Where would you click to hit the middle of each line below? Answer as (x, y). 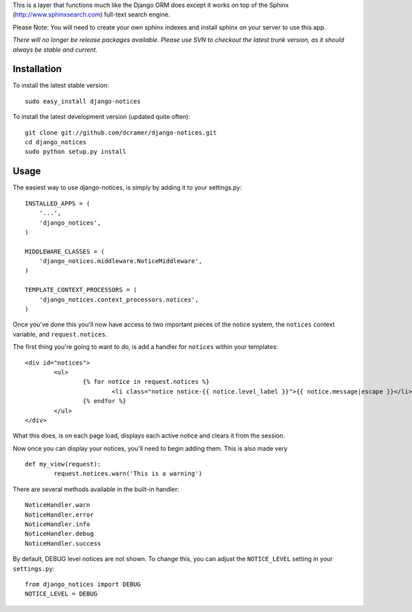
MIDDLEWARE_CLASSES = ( (65, 251)
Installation (37, 69)
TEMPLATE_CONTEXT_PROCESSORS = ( (81, 290)
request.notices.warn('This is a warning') (128, 474)
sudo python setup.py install (76, 152)
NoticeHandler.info (58, 524)
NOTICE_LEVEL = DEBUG (61, 594)
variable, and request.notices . (60, 334)
